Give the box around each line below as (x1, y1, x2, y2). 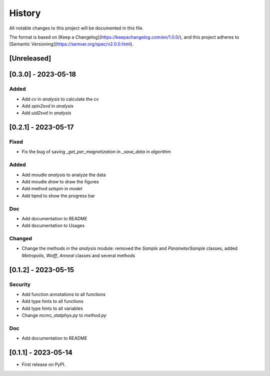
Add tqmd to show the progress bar (21, 193, 95, 199)
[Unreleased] (9, 54, 51, 63)
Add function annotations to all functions (21, 291, 106, 297)
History (9, 8, 41, 19)
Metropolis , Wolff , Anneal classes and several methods (21, 252, 135, 258)
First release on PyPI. (21, 361, 66, 367)
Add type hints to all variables (21, 305, 83, 311)
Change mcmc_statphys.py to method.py (21, 312, 107, 318)
